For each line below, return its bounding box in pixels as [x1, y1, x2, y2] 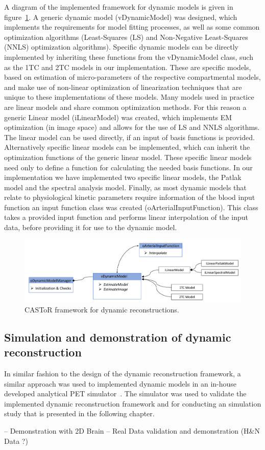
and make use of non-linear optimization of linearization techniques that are [4, 81, 242, 92]
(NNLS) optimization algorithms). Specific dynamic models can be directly [4, 41, 238, 52]
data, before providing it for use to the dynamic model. [4, 222, 177, 233]
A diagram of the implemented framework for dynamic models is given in [4, 2, 233, 12]
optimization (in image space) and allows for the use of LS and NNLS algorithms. [4, 122, 260, 132]
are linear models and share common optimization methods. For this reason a [4, 101, 247, 112]
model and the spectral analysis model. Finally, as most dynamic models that [4, 182, 247, 192]
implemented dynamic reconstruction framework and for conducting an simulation [4, 398, 261, 409]
